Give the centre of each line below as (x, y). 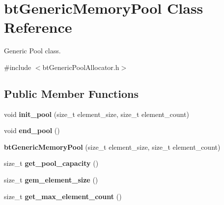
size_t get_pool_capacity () (51, 163)
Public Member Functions (71, 93)
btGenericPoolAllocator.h (81, 67)
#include (18, 67)
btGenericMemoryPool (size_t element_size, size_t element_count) (112, 147)
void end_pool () (32, 130)
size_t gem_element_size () (51, 180)
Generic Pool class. (32, 51)
